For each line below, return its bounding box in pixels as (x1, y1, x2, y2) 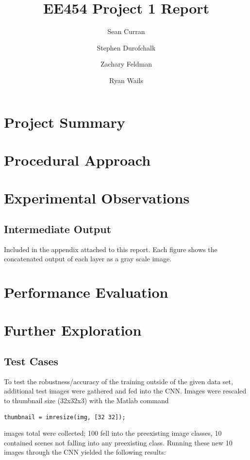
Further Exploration (4, 320, 142, 340)
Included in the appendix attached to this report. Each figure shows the (4, 244, 217, 254)
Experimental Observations (4, 188, 190, 208)
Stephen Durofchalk (97, 42, 156, 52)
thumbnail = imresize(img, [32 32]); (4, 413, 126, 421)
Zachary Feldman (100, 59, 152, 69)
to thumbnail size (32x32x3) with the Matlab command (4, 395, 169, 405)
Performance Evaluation (4, 282, 168, 302)
